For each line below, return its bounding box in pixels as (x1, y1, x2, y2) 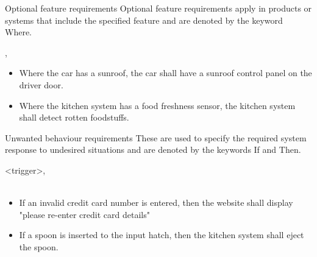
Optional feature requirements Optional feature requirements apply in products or (5, 2, 312, 14)
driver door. (19, 78, 63, 91)
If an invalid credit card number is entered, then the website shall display (19, 196, 293, 209)
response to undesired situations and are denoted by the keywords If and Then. (5, 143, 301, 156)
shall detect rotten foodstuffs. (19, 111, 129, 124)
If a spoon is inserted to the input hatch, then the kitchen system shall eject (19, 228, 304, 241)
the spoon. (19, 240, 59, 253)
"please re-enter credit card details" (19, 208, 150, 220)
